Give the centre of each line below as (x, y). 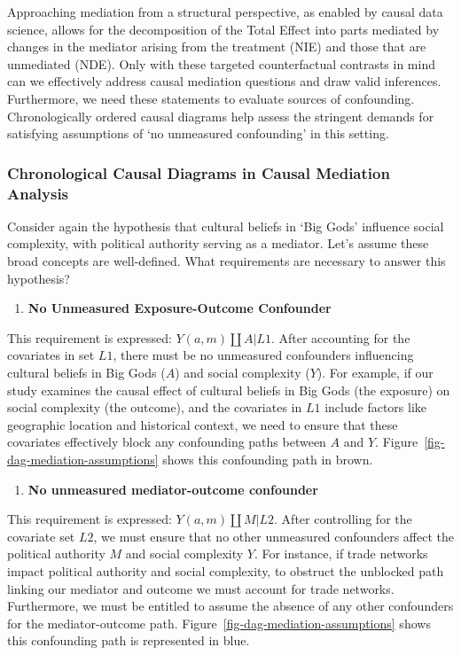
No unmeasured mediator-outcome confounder (173, 489)
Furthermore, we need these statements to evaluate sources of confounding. (211, 98)
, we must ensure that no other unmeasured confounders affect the (273, 536)
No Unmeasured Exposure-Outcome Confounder (180, 308)
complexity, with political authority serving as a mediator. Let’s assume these (218, 243)
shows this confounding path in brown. (268, 460)
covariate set (41, 536)
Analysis (38, 193)
